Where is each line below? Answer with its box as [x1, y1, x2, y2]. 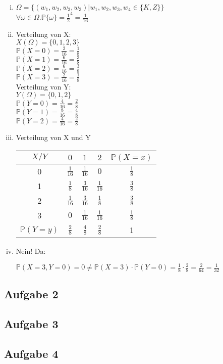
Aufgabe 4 [4, 345, 59, 361]
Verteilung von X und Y [16, 132, 91, 143]
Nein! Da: [16, 246, 46, 256]
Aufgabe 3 [4, 316, 59, 332]
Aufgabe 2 [4, 286, 59, 302]
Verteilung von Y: [16, 81, 71, 92]
